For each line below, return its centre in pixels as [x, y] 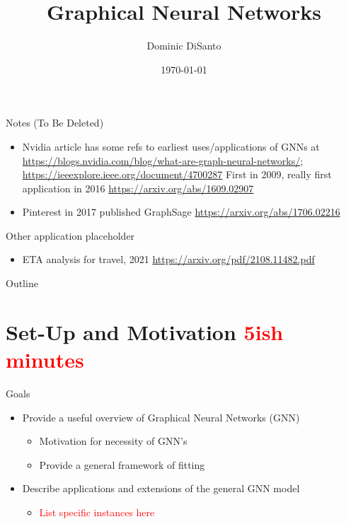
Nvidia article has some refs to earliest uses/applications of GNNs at [171, 146]
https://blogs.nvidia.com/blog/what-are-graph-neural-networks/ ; [163, 160]
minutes [45, 360]
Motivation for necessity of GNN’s [113, 441]
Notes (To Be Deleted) [55, 123]
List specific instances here [97, 512]
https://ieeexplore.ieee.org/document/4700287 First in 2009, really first [177, 174]
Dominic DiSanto [184, 46]
